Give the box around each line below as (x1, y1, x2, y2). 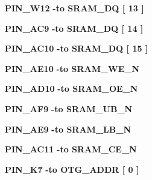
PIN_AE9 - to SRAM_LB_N (5, 122, 131, 135)
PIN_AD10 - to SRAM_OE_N (5, 82, 138, 95)
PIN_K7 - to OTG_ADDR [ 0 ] (5, 163, 139, 175)
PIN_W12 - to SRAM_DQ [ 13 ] (5, 2, 144, 14)
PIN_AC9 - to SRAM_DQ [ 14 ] (5, 22, 144, 34)
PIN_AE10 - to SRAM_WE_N (5, 62, 140, 74)
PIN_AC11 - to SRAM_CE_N (5, 143, 137, 155)
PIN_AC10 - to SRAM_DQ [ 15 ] (5, 42, 148, 55)
